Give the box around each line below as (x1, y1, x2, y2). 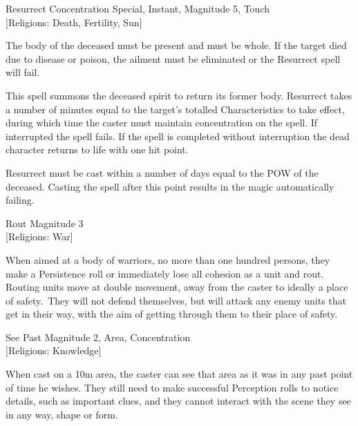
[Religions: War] (6, 229, 73, 244)
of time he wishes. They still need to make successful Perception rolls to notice (6, 380, 339, 394)
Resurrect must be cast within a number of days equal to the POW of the (6, 165, 319, 180)
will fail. (6, 65, 40, 79)
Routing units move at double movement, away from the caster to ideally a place (6, 280, 348, 294)
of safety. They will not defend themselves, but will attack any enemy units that (6, 293, 347, 307)
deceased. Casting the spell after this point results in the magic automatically (6, 179, 335, 193)
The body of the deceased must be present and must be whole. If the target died (6, 38, 347, 52)
